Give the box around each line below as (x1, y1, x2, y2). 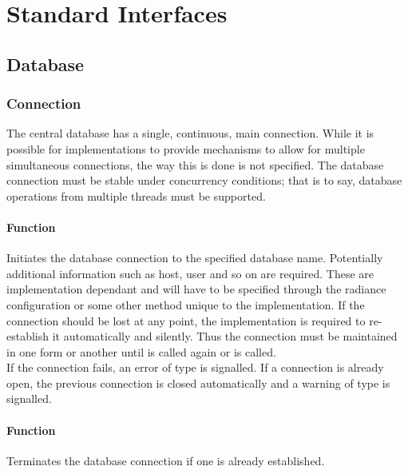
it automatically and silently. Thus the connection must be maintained (52, 328, 398, 345)
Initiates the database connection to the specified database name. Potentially (6, 249, 383, 266)
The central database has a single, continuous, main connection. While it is (6, 125, 374, 141)
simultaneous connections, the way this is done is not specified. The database (6, 156, 384, 173)
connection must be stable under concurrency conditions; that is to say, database (6, 172, 402, 189)
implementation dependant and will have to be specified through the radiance (6, 281, 386, 297)
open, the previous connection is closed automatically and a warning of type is (6, 374, 390, 391)
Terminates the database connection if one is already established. (6, 452, 325, 468)
